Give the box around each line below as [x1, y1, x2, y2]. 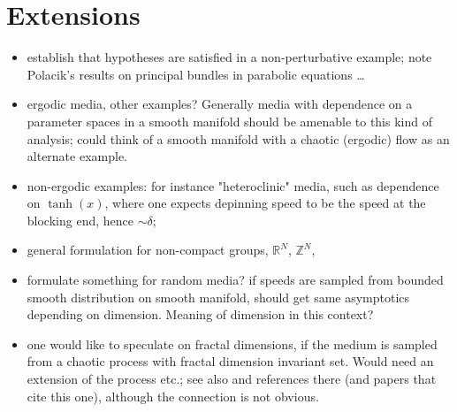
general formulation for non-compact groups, [27, 240, 269, 259]
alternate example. [27, 147, 128, 165]
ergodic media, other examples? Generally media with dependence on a [27, 95, 413, 113]
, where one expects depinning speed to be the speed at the [104, 194, 426, 212]
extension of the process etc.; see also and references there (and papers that [27, 370, 437, 388]
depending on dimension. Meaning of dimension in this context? [27, 305, 374, 324]
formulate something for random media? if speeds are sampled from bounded [27, 271, 444, 289]
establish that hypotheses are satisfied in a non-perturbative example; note [27, 48, 432, 66]
